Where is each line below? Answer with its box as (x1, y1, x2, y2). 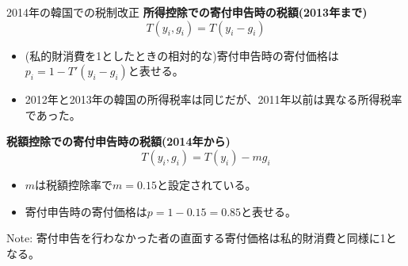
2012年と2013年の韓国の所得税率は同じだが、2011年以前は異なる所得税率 (25, 91, 402, 108)
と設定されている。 (156, 176, 257, 192)
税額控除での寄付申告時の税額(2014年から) (6, 133, 231, 150)
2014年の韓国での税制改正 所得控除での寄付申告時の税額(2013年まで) (6, 4, 368, 20)
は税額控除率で (35, 176, 113, 192)
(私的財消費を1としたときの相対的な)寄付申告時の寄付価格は (25, 47, 339, 63)
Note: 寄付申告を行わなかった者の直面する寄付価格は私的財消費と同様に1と (6, 230, 397, 246)
